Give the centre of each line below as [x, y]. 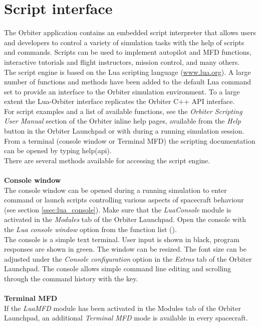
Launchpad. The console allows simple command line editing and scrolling [118, 268]
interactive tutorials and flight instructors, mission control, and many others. [122, 62]
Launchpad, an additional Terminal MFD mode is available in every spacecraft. [126, 318]
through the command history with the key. [71, 278]
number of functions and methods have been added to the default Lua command [128, 82]
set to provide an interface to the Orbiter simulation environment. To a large [122, 91]
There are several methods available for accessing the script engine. [107, 160]
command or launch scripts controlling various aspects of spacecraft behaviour [124, 200]
